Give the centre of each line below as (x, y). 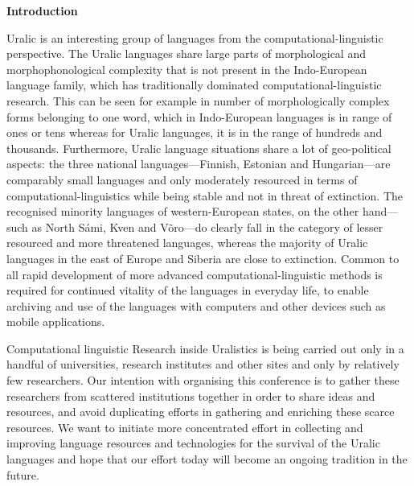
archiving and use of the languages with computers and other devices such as (196, 305)
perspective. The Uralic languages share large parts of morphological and (186, 54)
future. (23, 474)
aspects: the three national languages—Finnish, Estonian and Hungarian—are (199, 164)
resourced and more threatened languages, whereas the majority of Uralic (187, 243)
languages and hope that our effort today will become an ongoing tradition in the (207, 459)
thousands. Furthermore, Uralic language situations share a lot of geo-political (199, 148)
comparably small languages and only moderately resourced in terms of (182, 179)
